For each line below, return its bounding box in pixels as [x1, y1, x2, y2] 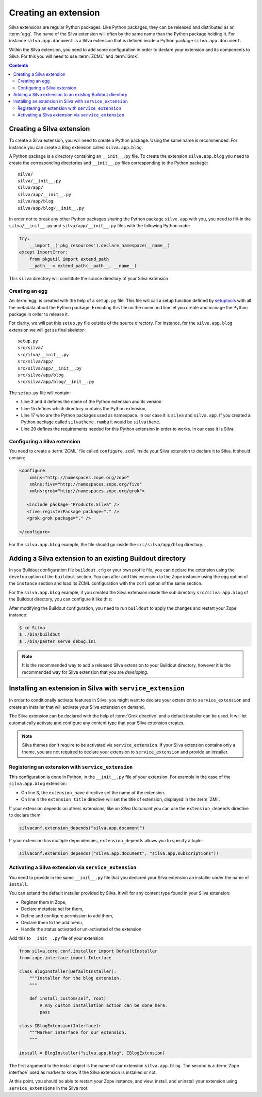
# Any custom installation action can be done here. [39, 1002, 168, 1008]
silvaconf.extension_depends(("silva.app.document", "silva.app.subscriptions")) [19, 850, 219, 856]
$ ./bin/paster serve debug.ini [19, 638, 97, 644]
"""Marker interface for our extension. [29, 1030, 127, 1035]
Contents [9, 62, 29, 68]
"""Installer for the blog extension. [29, 976, 122, 981]
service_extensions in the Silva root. [9, 1085, 89, 1091]
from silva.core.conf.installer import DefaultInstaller [19, 948, 158, 954]
